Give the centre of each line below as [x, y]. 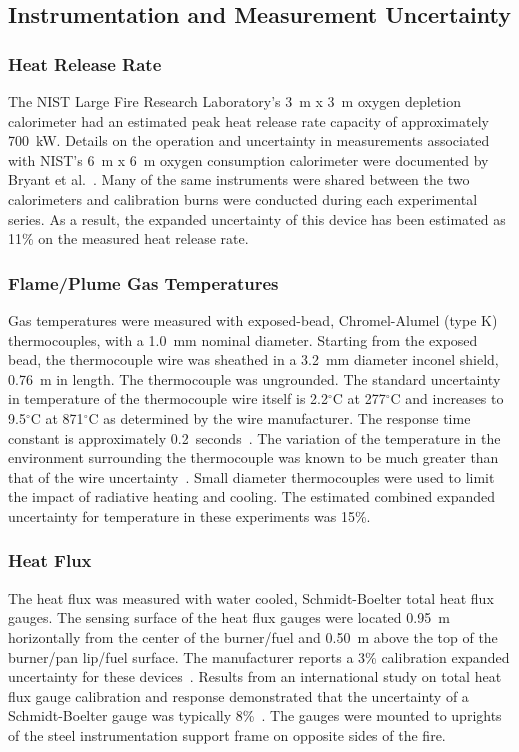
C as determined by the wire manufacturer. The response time [279, 417]
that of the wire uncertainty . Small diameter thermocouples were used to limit [251, 476]
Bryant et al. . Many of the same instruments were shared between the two [239, 179]
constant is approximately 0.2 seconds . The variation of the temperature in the [254, 437]
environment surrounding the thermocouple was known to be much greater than [253, 457]
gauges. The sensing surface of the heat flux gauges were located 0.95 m [229, 617]
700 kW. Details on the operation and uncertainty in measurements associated [249, 140]
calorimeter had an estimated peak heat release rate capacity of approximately [248, 120]
